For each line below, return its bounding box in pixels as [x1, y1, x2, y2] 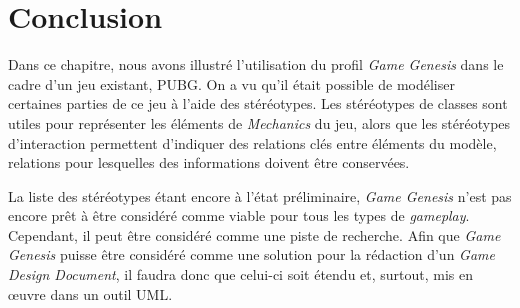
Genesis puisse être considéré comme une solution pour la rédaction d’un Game [8, 244, 495, 265]
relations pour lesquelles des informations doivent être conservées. [8, 152, 410, 173]
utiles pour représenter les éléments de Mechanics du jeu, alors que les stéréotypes [8, 112, 511, 133]
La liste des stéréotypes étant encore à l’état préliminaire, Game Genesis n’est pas [8, 185, 512, 206]
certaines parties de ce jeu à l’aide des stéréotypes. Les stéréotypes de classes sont [8, 93, 508, 114]
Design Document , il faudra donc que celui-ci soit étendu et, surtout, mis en [8, 264, 474, 285]
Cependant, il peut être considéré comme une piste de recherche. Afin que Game [8, 224, 501, 245]
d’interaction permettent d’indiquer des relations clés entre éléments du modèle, [8, 132, 497, 153]
